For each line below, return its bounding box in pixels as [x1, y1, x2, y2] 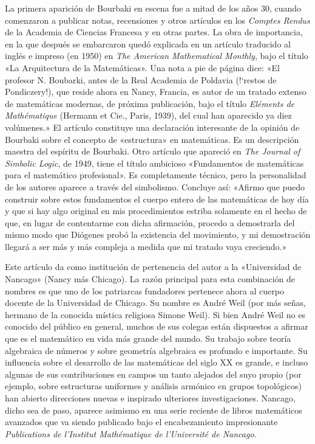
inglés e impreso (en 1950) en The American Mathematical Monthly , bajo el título [5, 49, 308, 62]
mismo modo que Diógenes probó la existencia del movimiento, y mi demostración [5, 228, 311, 241]
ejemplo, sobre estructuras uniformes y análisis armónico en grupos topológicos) [5, 380, 302, 392]
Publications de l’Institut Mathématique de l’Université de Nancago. [5, 427, 257, 440]
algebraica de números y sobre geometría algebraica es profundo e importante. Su [5, 344, 308, 356]
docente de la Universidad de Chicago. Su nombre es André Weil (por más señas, [5, 296, 306, 309]
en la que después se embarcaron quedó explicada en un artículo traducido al [5, 37, 291, 50]
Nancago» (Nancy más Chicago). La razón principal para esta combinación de [5, 272, 296, 285]
